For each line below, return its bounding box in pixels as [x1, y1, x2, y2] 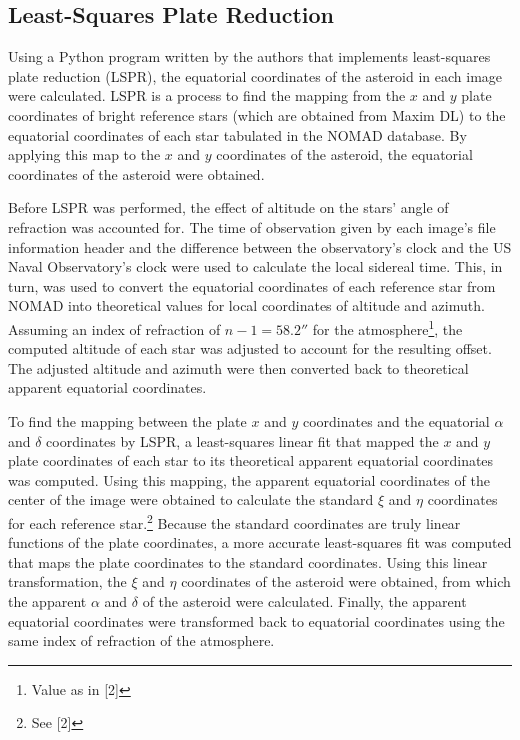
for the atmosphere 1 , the [312, 315, 463, 339]
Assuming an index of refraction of [8, 318, 221, 339]
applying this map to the [8, 144, 161, 165]
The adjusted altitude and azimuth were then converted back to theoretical [8, 357, 469, 378]
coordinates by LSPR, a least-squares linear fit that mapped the [46, 430, 439, 451]
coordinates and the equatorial [302, 410, 490, 431]
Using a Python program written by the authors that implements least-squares [8, 46, 491, 67]
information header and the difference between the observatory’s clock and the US [8, 236, 512, 257]
